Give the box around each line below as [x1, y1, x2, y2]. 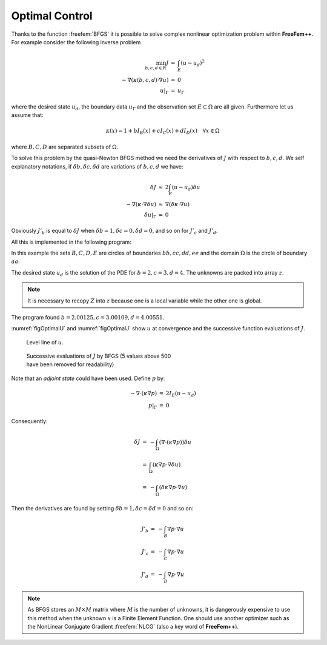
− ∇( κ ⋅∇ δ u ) [126, 201, 157, 207]
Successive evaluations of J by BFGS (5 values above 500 [26, 352, 171, 360]
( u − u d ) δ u [171, 184, 200, 192]
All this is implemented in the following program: [11, 238, 131, 246]
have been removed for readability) [26, 361, 114, 368]
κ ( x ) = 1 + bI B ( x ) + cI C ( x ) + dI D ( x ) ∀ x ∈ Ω [105, 127, 220, 136]
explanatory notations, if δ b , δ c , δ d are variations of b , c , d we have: [11, 162, 184, 170]
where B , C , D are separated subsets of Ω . [11, 143, 119, 150]
